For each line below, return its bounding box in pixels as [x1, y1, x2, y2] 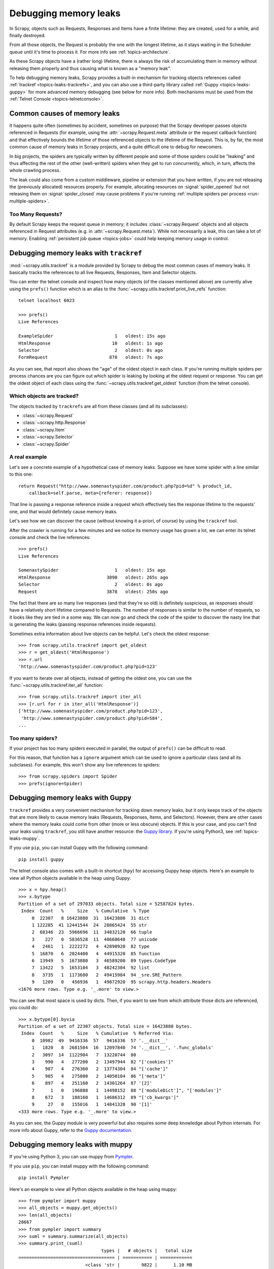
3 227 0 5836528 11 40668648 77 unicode [31, 937, 158, 942]
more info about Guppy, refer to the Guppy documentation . [9, 1127, 132, 1133]
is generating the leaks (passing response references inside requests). [9, 621, 157, 627]
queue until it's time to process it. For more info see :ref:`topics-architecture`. [9, 49, 171, 55]
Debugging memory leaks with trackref [9, 249, 142, 257]
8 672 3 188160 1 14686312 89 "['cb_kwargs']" [31, 1094, 179, 1100]
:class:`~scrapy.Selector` [22, 434, 75, 440]
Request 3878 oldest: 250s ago [18, 589, 168, 594]
